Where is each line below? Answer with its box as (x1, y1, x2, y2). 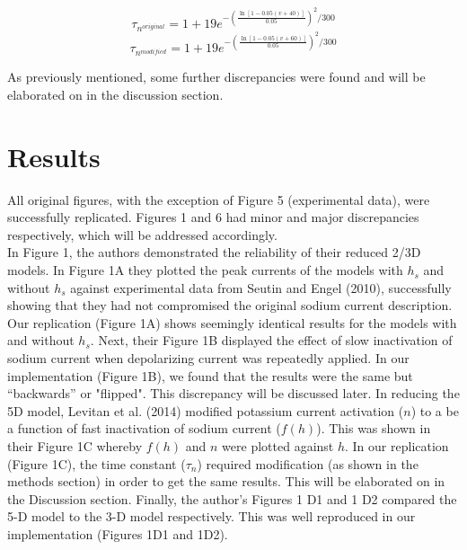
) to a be (410, 401, 459, 420)
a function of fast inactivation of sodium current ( (7, 419, 281, 438)
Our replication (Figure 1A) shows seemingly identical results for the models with (7, 313, 457, 332)
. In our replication (345, 437, 449, 455)
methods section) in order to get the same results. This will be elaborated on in (7, 472, 445, 491)
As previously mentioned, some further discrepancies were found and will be (7, 67, 426, 86)
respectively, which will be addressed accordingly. (7, 225, 278, 244)
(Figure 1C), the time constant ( (7, 454, 186, 473)
